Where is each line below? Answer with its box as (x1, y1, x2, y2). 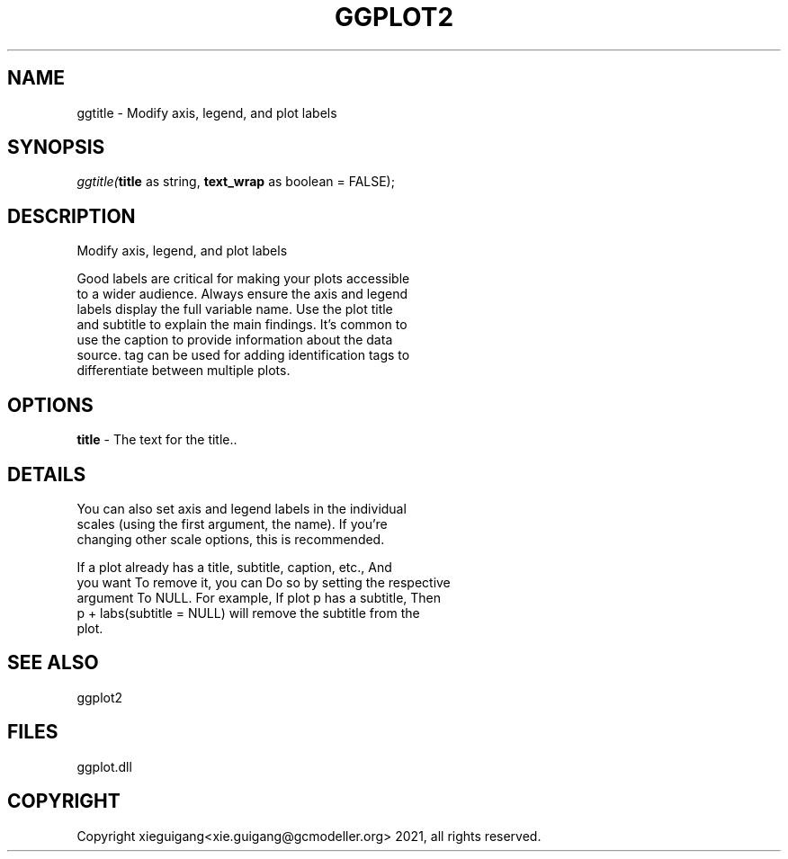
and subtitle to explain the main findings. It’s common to (76, 317, 407, 333)
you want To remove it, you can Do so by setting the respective (76, 574, 451, 590)
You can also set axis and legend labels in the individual (76, 500, 407, 516)
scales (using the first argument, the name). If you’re (76, 515, 388, 532)
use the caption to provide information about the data (76, 332, 393, 348)
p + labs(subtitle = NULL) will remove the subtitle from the (76, 604, 420, 621)
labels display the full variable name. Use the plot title (76, 301, 393, 318)
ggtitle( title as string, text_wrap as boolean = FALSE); (76, 174, 395, 190)
